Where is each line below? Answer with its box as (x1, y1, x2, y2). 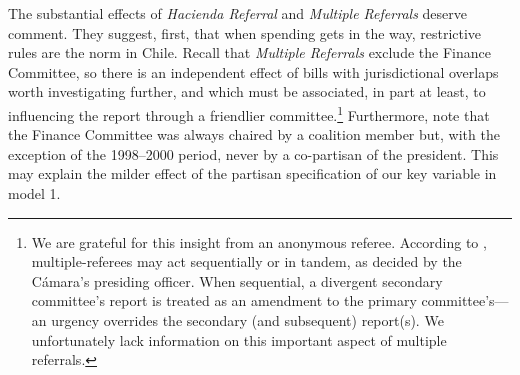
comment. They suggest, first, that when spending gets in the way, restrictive (8, 22, 482, 43)
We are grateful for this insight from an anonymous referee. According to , (31, 231, 487, 252)
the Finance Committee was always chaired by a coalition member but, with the (8, 124, 500, 145)
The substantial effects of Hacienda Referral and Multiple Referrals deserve (8, 3, 467, 23)
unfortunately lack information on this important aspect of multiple (31, 329, 447, 350)
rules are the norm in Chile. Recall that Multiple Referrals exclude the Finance (8, 42, 491, 63)
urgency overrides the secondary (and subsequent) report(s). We (51, 309, 444, 330)
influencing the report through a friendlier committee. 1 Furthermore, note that (8, 101, 490, 125)
